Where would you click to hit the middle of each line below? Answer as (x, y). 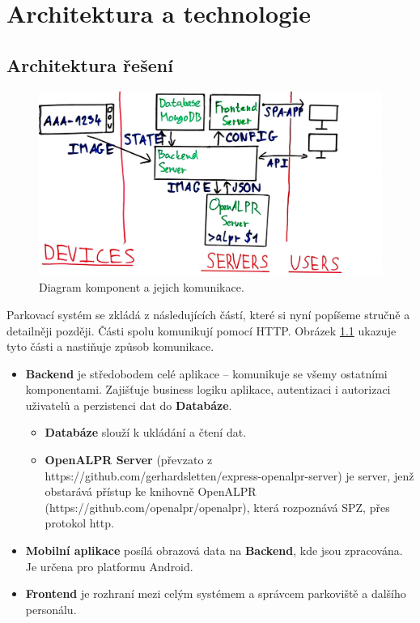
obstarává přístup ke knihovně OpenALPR (151, 491)
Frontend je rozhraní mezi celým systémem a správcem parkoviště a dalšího (216, 593)
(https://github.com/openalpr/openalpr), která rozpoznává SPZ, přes (217, 507)
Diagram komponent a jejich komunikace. (142, 287)
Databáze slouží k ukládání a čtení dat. (146, 432)
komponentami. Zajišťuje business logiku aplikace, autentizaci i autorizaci (208, 389)
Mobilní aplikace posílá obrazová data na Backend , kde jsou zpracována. (214, 550)
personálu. (51, 609)
